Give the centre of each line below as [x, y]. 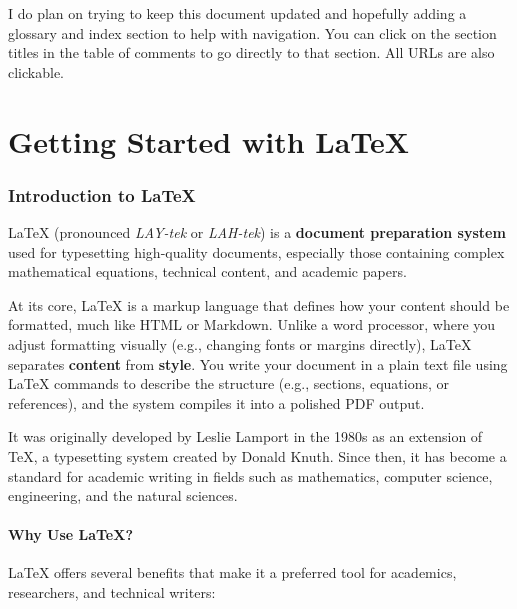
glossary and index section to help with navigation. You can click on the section [252, 32]
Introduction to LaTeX [102, 194]
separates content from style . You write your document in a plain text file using [258, 363]
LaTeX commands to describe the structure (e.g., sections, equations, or [228, 383]
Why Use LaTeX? [71, 534]
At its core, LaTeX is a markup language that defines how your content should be [259, 304]
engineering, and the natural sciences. [123, 495]
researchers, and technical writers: [112, 592]
